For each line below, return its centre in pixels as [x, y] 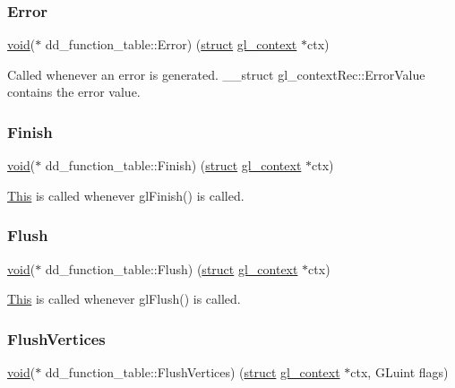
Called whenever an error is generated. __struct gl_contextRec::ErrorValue [216, 74]
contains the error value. [74, 92]
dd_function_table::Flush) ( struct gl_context [172, 268]
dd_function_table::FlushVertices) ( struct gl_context [193, 372]
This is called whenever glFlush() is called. [124, 299]
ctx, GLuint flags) [399, 372]
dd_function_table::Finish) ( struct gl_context [173, 165]
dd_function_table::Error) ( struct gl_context [171, 44]
